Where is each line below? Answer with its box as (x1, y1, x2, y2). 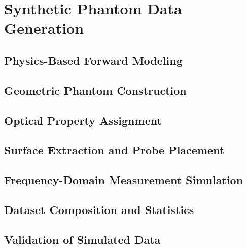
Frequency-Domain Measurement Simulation (4, 172, 243, 188)
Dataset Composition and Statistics (4, 201, 194, 217)
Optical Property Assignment (4, 112, 162, 128)
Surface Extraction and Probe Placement (4, 142, 225, 158)
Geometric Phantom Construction (4, 82, 187, 98)
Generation (4, 18, 84, 39)
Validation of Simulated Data (4, 231, 161, 247)
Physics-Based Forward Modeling (4, 52, 183, 68)
